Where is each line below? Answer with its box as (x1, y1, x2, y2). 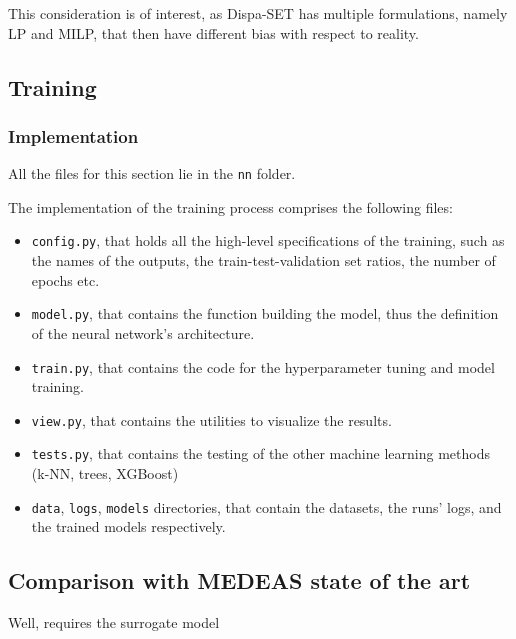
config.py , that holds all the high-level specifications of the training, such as (31, 230, 505, 251)
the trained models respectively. (31, 516, 226, 537)
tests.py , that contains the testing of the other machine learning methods (31, 443, 490, 464)
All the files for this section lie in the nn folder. (8, 163, 296, 184)
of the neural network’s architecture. (31, 322, 255, 343)
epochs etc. (31, 269, 100, 290)
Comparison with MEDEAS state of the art (8, 565, 471, 596)
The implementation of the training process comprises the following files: (8, 196, 453, 217)
